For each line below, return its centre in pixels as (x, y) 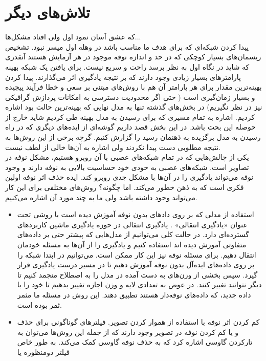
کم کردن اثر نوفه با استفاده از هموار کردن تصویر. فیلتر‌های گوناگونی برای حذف (138, 322)
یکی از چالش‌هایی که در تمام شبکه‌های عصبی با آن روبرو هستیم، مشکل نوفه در (127, 157)
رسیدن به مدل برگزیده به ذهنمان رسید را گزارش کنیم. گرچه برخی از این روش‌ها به (133, 137)
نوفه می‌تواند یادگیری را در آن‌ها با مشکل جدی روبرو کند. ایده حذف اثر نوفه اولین (129, 177)
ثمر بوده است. (39, 304)
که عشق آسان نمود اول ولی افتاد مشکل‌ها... (73, 37)
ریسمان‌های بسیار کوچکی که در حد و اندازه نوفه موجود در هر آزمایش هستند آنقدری (133, 57)
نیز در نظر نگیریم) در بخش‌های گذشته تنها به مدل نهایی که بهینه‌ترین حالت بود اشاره (134, 107)
